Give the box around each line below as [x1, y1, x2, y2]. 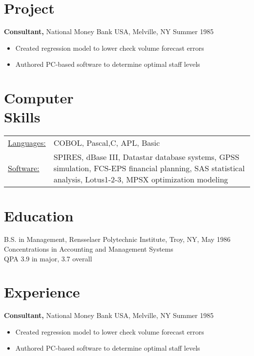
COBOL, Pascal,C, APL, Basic [53, 137, 160, 149]
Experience [4, 282, 80, 302]
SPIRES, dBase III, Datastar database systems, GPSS [53, 151, 239, 163]
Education [4, 206, 74, 226]
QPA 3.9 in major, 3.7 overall [4, 253, 92, 263]
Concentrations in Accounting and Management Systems [4, 243, 173, 254]
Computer [4, 88, 74, 108]
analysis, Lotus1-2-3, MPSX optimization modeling [53, 174, 228, 185]
